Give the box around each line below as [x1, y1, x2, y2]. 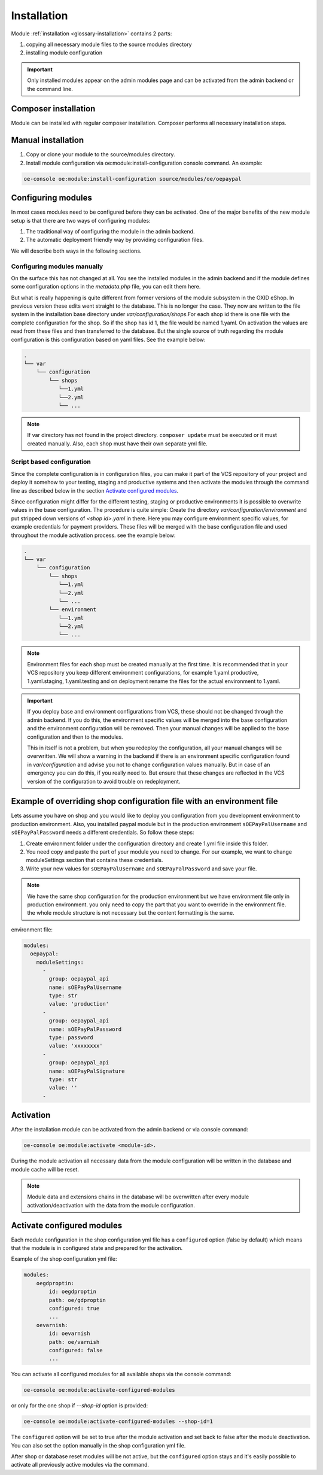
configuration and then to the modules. [27, 733, 123, 740]
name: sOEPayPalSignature [48, 1067, 125, 1075]
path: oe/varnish [48, 1339, 100, 1345]
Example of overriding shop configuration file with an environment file [11, 796, 278, 806]
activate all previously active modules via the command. [11, 1461, 150, 1468]
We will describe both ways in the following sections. [11, 247, 142, 254]
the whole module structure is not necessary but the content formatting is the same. [27, 909, 234, 916]
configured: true [48, 1305, 100, 1312]
